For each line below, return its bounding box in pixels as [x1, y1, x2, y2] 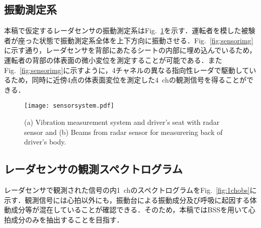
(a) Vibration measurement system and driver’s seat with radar [24, 117, 220, 127]
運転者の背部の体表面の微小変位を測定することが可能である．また [4, 54, 222, 65]
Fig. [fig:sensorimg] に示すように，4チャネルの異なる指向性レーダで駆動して [4, 64, 249, 75]
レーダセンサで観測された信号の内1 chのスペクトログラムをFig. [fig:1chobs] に [4, 185, 257, 195]
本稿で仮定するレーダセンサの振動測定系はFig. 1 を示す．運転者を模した [4, 25, 241, 36]
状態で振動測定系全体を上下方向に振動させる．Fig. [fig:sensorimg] [39, 35, 253, 45]
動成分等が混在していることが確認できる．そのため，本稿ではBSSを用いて [4, 204, 248, 215]
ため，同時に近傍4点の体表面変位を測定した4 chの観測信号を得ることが [11, 74, 246, 85]
